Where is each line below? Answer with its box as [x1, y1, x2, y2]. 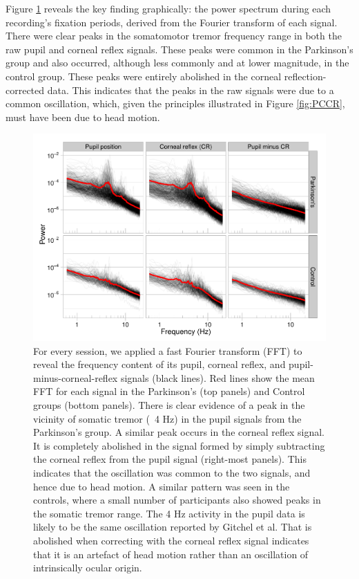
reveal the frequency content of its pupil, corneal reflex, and [33, 357, 286, 371]
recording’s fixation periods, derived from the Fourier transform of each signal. [6, 15, 338, 29]
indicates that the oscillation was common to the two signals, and [33, 465, 311, 479]
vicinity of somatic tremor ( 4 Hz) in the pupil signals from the [33, 411, 302, 425]
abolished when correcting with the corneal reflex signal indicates [33, 533, 309, 547]
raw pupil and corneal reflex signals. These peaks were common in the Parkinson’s [6, 42, 353, 56]
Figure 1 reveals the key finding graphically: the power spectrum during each [6, 1, 331, 15]
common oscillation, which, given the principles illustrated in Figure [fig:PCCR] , [6, 96, 345, 111]
